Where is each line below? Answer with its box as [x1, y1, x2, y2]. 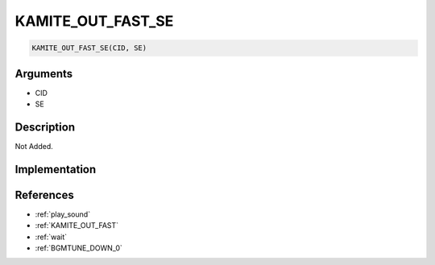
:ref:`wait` [35, 232, 68, 242]
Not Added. [14, 141, 54, 151]
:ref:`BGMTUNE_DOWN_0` [35, 243, 122, 253]
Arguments [14, 67, 73, 81]
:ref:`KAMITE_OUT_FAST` [35, 221, 119, 230]
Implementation [14, 162, 97, 176]
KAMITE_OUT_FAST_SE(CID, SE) [31, 43, 147, 52]
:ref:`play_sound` [35, 209, 91, 219]
